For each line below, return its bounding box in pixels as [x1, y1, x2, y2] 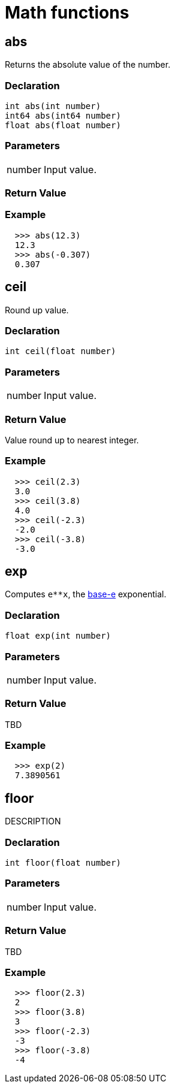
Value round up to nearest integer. [5, 434, 139, 445]
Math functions [5, 2, 129, 23]
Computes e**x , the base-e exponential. [5, 589, 167, 600]
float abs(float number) [5, 120, 121, 130]
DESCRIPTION [5, 816, 61, 827]
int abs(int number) [5, 101, 101, 111]
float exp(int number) [5, 631, 111, 641]
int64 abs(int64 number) [5, 110, 121, 120]
